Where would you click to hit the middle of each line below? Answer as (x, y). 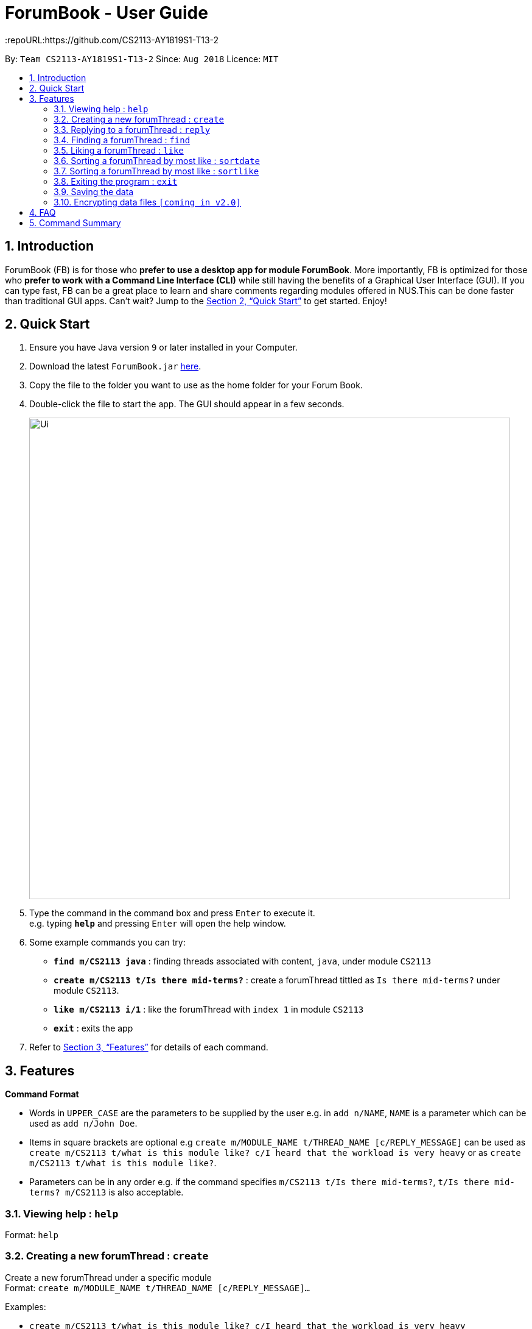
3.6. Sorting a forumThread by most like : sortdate (157, 160)
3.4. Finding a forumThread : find (122, 140)
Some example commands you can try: (107, 942)
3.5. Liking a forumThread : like (119, 150)
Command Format (42, 1094)
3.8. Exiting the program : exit (116, 181)
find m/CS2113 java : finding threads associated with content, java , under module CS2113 (243, 961)
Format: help (32, 1235)
